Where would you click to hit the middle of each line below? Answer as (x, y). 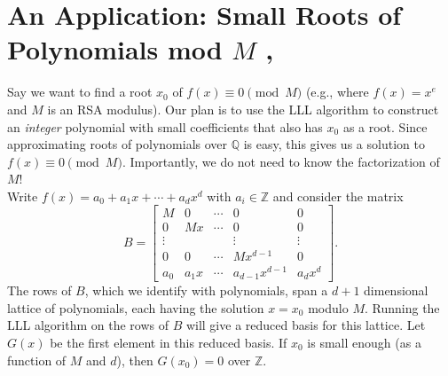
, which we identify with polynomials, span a (206, 290)
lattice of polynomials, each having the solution (136, 307)
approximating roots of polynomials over (118, 144)
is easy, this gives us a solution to (334, 144)
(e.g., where (337, 92)
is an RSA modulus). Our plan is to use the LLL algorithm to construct (243, 109)
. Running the (402, 307)
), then (135, 360)
